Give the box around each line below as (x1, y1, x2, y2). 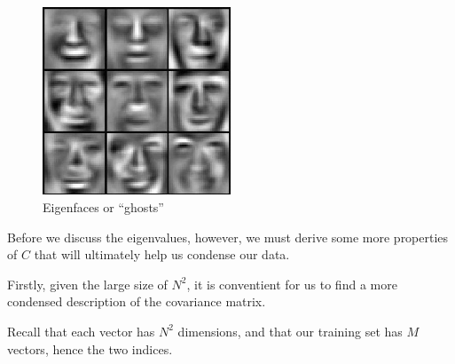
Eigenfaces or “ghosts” (43, 198, 164, 217)
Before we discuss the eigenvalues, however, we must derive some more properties (7, 227, 449, 246)
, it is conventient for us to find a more (186, 274, 397, 293)
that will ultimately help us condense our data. (34, 245, 290, 264)
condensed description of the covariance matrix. (7, 292, 266, 311)
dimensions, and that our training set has (177, 321, 403, 340)
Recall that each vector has (7, 321, 155, 340)
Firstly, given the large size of (7, 274, 168, 293)
